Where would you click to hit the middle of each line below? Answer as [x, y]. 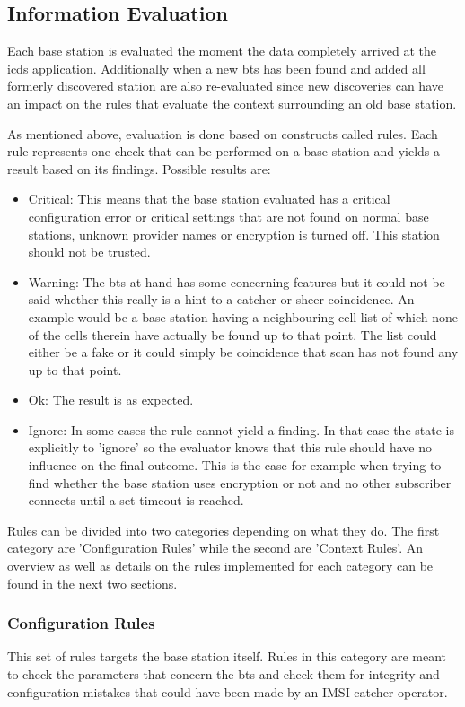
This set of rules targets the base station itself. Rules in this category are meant [227, 656]
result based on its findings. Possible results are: [139, 168]
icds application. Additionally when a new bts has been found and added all [216, 68]
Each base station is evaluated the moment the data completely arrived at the [222, 51]
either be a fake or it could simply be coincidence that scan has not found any [243, 352]
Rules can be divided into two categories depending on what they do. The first [224, 530]
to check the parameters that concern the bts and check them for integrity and [224, 674]
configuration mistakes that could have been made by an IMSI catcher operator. [228, 691]
